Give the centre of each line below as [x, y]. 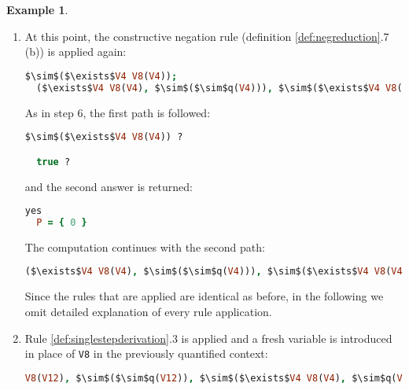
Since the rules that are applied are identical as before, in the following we [204, 296]
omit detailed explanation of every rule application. [148, 311]
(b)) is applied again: [76, 52]
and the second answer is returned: [109, 186]
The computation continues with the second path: [145, 247]
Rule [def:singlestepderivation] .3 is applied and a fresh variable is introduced [208, 338]
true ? [53, 162]
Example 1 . [37, 9]
